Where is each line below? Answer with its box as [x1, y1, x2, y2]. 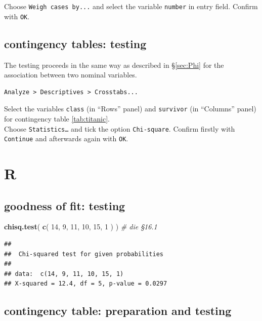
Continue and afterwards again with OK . [4, 133, 128, 144]
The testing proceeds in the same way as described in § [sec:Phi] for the [4, 59, 224, 70]
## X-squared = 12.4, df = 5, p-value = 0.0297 [4, 280, 167, 288]
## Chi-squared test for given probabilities [4, 250, 163, 258]
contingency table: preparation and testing [4, 303, 232, 318]
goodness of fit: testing [4, 197, 125, 213]
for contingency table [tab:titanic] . [4, 113, 110, 124]
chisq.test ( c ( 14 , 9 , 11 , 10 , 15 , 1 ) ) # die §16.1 [4, 221, 157, 232]
